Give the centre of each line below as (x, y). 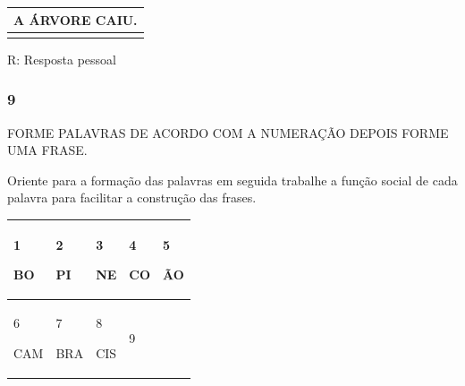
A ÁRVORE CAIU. (76, 19)
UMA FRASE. (47, 150)
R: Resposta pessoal (62, 59)
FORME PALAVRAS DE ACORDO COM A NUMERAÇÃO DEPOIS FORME (228, 132)
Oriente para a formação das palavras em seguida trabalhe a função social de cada (232, 180)
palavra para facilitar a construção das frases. (132, 197)
